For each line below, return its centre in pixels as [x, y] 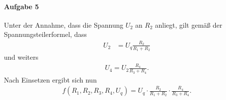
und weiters [21, 57]
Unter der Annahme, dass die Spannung [64, 25]
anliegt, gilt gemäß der [189, 25]
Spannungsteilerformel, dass [45, 34]
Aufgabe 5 [21, 6]
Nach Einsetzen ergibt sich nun [51, 79]
